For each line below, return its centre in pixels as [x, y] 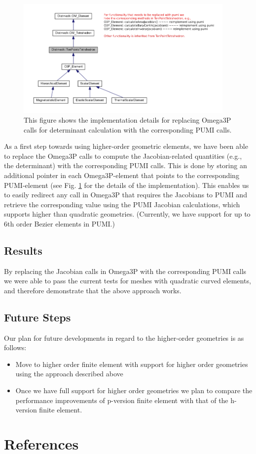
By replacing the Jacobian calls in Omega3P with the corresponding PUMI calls [125, 271]
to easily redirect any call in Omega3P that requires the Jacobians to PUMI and [126, 195]
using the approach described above [69, 374]
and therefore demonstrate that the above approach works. [93, 290]
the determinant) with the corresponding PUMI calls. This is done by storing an [126, 165]
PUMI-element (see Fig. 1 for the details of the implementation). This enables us [127, 185]
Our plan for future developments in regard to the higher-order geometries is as [124, 338]
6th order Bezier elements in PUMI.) [59, 223]
